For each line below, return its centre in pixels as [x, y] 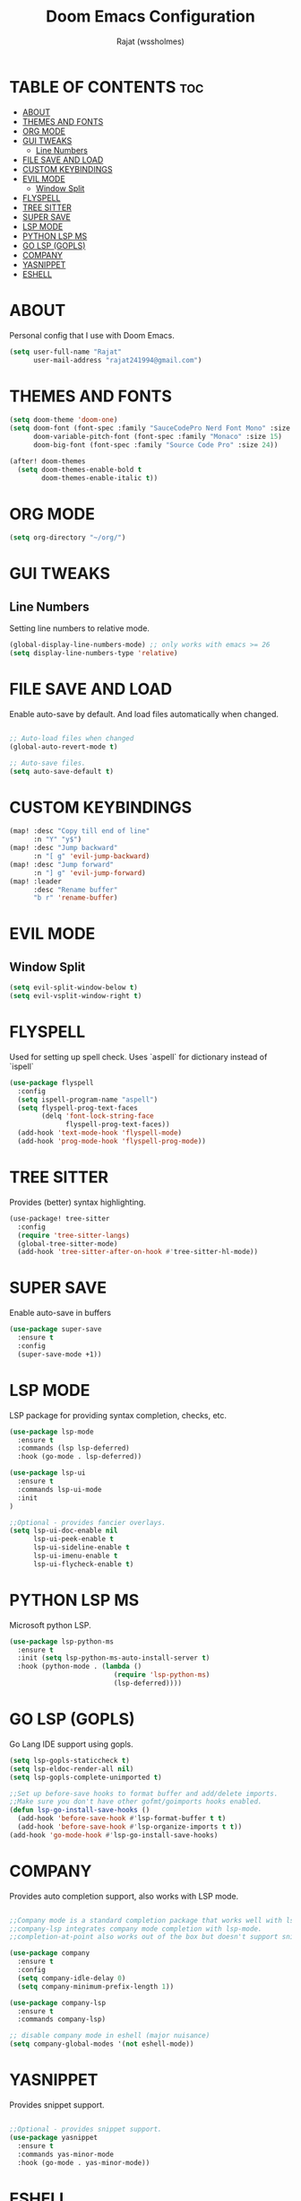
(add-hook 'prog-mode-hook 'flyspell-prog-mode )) [112, 1142]
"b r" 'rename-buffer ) [75, 898]
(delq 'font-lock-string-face [98, 1116]
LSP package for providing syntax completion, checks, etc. [118, 1415]
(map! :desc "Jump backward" [64, 848]
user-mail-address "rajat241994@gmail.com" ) [117, 360]
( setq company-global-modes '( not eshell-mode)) [102, 2044]
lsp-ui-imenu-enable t [75, 1556]
